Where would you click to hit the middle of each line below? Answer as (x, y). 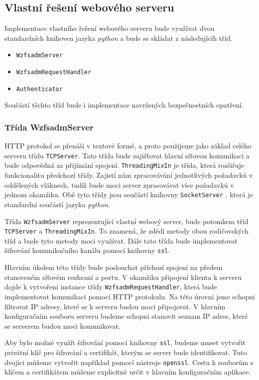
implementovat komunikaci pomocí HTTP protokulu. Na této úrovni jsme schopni (130, 296)
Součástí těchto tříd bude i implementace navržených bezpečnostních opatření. (124, 105)
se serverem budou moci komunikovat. (63, 325)
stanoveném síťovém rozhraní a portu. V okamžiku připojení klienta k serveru (123, 277)
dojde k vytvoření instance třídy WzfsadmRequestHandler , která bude (111, 287)
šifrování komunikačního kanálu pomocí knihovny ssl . (87, 250)
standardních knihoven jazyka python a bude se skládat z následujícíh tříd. (119, 38)
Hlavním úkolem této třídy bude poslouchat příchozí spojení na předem (114, 267)
